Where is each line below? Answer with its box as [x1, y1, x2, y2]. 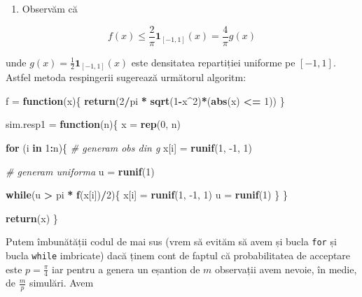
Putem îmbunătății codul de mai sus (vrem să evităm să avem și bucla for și [6, 234, 337, 249]
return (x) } [6, 210, 58, 225]
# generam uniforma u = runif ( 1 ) [6, 164, 155, 178]
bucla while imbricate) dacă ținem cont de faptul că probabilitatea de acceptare [6, 247, 351, 262]
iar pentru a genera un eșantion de [52, 261, 200, 276]
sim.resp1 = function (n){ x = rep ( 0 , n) [6, 117, 181, 131]
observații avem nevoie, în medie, [215, 261, 357, 276]
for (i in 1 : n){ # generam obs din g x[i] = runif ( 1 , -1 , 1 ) [6, 140, 252, 154]
